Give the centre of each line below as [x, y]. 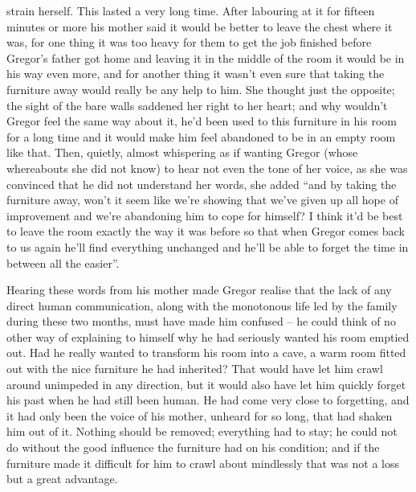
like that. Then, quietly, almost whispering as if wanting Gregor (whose [182, 152]
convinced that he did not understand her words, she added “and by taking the [202, 184]
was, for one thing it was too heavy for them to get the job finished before [189, 42]
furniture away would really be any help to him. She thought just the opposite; [201, 89]
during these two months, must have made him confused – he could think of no [201, 321]
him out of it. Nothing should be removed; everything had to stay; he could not [202, 431]
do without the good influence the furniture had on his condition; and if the [193, 447]
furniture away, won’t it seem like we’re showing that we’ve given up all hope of [202, 200]
